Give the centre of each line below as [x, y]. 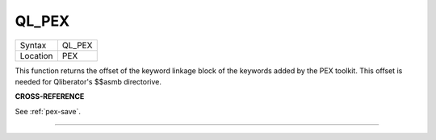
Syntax [33, 45]
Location [36, 56]
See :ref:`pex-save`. [48, 111]
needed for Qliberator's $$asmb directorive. [88, 81]
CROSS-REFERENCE [50, 97]
